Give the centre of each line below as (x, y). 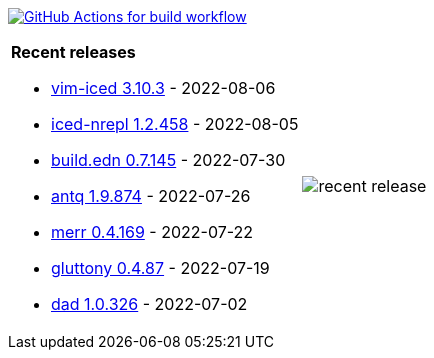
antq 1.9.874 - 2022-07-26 (151, 196)
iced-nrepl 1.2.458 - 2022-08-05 (175, 124)
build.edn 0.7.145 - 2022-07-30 (168, 160)
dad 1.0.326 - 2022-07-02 (149, 304)
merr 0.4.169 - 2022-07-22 (152, 232)
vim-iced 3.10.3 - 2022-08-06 (163, 88)
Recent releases (73, 52)
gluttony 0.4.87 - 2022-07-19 (160, 268)
